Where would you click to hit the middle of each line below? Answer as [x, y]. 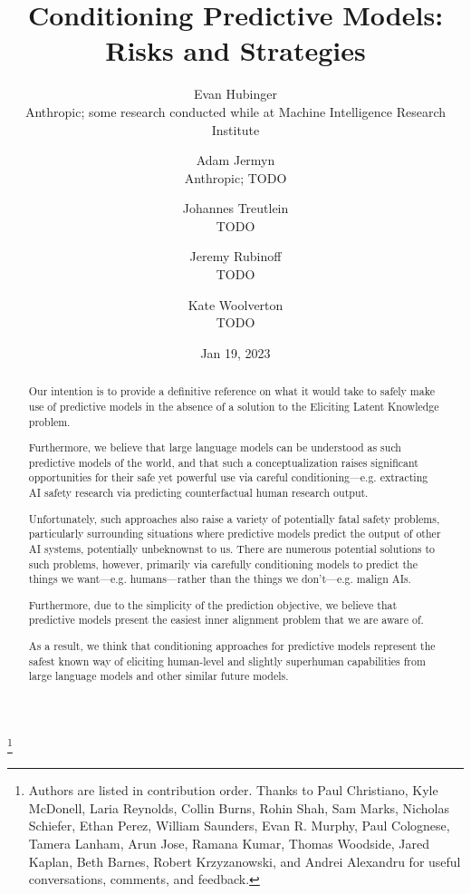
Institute [235, 129]
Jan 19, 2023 [235, 352]
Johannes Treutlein [235, 208]
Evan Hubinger [235, 94]
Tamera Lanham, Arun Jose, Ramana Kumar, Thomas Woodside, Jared [229, 843]
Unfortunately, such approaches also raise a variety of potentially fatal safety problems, [234, 518]
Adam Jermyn [235, 160]
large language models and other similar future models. [159, 676]
